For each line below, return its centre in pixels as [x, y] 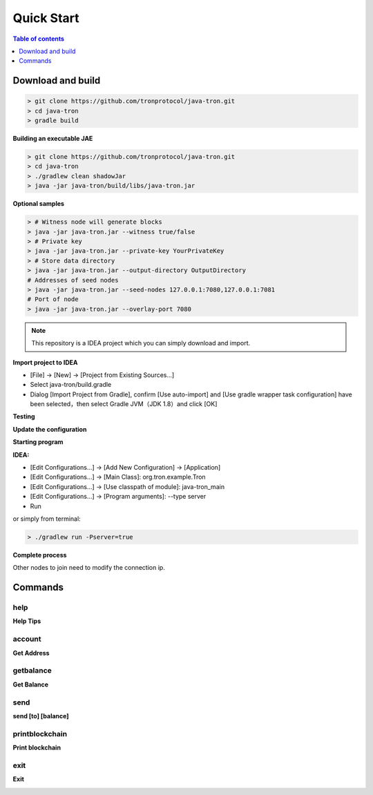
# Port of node [53, 299]
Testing [24, 416]
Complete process [40, 555]
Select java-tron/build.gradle [71, 385]
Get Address [31, 653]
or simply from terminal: [47, 519]
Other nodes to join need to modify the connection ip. [89, 568]
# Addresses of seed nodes [73, 280]
